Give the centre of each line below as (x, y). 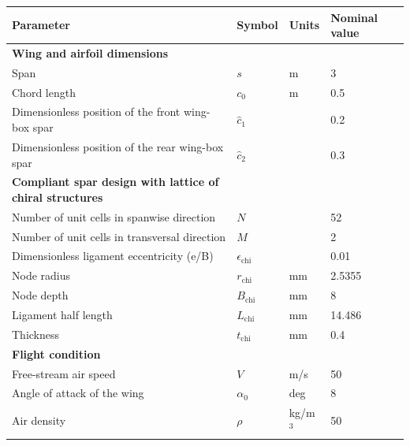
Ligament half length (62, 314)
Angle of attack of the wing (78, 393)
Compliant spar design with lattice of (116, 182)
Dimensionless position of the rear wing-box (118, 146)
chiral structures (58, 197)
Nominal (354, 17)
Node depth (40, 295)
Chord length (44, 92)
